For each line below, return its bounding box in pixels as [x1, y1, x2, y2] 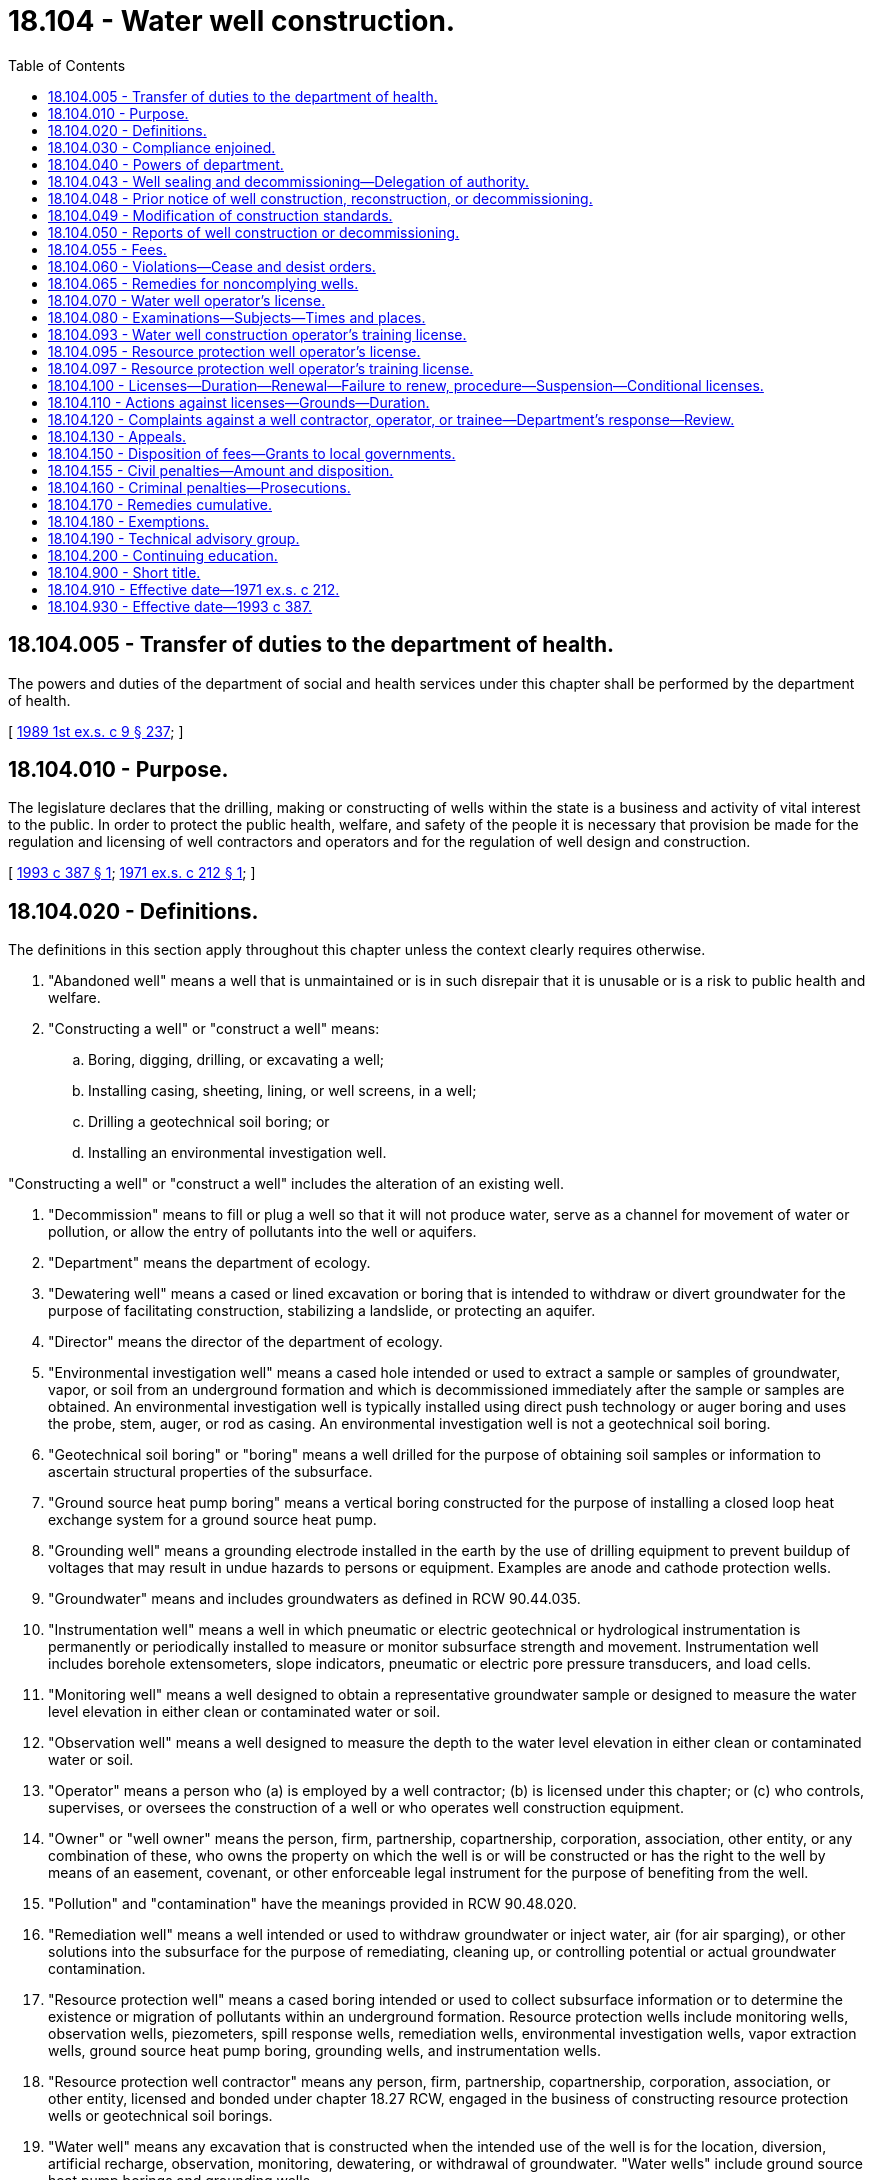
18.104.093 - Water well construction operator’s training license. [48, 325, 467, 343]
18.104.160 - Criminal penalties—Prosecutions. [48, 478, 351, 496]
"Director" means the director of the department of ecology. [48, 1333, 443, 1351]
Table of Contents [8, 56, 126, 74]
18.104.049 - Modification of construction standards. [48, 206, 393, 224]
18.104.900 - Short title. [48, 563, 201, 581]
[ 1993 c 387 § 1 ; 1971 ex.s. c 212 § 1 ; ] [8, 864, 256, 882]
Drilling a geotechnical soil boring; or [88, 1113, 330, 1131]
